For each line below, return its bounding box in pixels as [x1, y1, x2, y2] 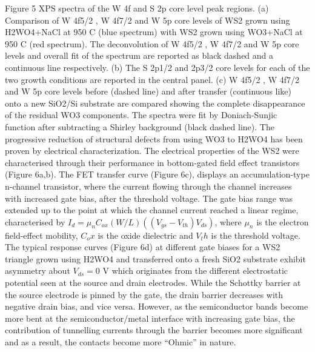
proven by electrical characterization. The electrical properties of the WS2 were [5, 144, 299, 157]
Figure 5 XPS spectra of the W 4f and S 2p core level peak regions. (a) [5, 2, 269, 14]
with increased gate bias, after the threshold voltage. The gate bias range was [5, 191, 293, 204]
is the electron [256, 215, 309, 228]
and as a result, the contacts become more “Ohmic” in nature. [5, 336, 236, 348]
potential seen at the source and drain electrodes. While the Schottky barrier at [5, 276, 301, 289]
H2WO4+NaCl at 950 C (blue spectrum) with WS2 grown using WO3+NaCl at [5, 25, 303, 38]
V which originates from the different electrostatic [102, 264, 288, 277]
